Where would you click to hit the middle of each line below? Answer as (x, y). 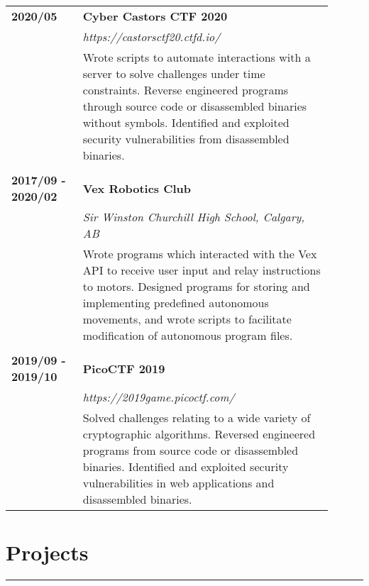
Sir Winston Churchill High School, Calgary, (194, 217)
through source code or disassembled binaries (195, 106)
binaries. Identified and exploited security (186, 466)
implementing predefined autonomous (176, 303)
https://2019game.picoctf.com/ (159, 397)
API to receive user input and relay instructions (202, 270)
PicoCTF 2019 (124, 368)
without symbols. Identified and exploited (186, 122)
